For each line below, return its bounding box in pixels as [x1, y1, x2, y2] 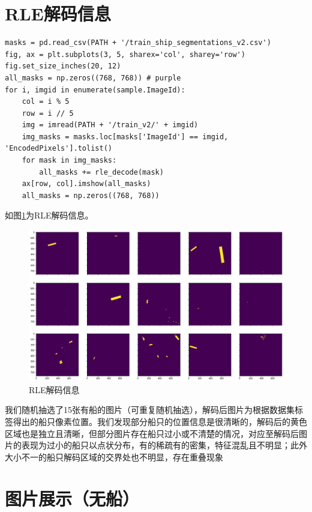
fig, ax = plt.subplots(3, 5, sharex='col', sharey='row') [5, 50, 245, 59]
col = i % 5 [22, 97, 70, 106]
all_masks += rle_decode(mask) [39, 167, 164, 176]
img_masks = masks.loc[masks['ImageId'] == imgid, [22, 132, 229, 141]
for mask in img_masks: [22, 156, 117, 165]
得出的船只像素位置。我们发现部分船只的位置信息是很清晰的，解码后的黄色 [13, 415, 307, 427]
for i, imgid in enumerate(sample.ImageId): [5, 85, 185, 94]
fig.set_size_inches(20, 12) [5, 62, 121, 71]
